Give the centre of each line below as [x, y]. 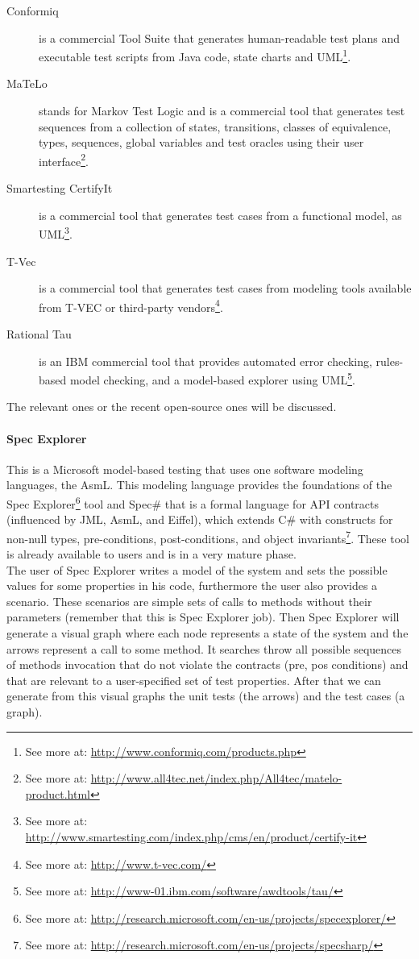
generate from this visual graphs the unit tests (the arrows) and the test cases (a [206, 696]
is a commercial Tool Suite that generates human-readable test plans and [220, 37]
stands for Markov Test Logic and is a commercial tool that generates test [222, 111]
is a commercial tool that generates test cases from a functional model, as [220, 215]
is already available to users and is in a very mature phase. [151, 554]
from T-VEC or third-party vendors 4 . [131, 305]
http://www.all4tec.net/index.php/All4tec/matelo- [216, 778]
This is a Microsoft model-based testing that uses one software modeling [185, 469]
